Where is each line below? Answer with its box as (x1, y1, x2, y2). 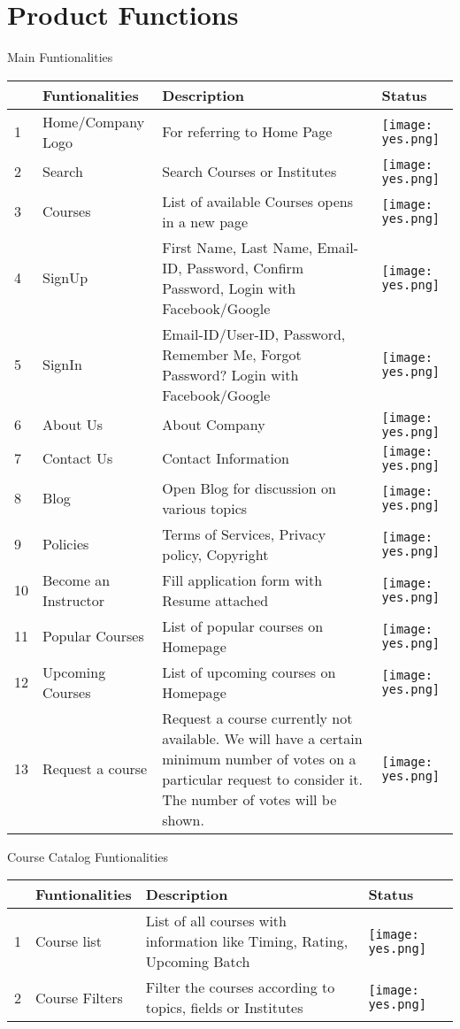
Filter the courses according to (145, 977, 335, 998)
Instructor (42, 589, 104, 610)
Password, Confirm (187, 257, 304, 278)
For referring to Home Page (162, 121, 333, 142)
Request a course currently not (162, 707, 353, 728)
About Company (162, 414, 265, 435)
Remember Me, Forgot (162, 343, 302, 365)
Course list (35, 931, 102, 952)
